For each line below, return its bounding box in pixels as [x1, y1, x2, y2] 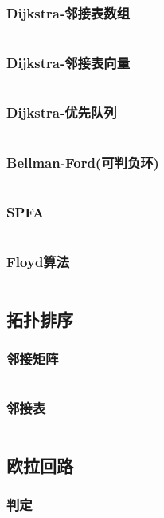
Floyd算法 [6, 252, 70, 272]
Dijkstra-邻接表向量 [6, 53, 131, 73]
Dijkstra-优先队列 [6, 102, 117, 122]
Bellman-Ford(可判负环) [6, 152, 159, 172]
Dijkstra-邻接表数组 [6, 2, 131, 22]
